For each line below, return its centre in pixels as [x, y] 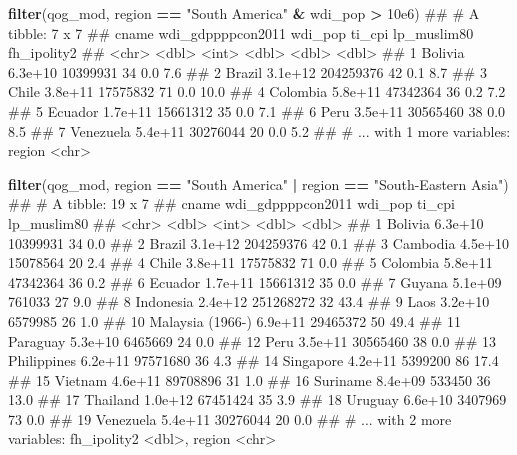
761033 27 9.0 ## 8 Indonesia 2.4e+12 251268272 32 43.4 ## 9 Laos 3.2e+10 [249, 301]
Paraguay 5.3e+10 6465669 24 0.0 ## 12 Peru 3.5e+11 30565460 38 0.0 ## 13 [252, 340]
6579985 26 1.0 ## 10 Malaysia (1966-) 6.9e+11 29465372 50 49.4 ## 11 [235, 320]
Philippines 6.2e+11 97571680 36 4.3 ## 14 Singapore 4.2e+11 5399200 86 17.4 [253, 360]
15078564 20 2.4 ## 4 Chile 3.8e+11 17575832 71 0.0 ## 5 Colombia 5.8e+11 [250, 262]
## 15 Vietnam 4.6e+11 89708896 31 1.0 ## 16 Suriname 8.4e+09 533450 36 [249, 379]
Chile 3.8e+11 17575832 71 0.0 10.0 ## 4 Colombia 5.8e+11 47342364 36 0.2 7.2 [257, 91]
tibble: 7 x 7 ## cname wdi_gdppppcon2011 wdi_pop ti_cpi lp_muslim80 [241, 32]
